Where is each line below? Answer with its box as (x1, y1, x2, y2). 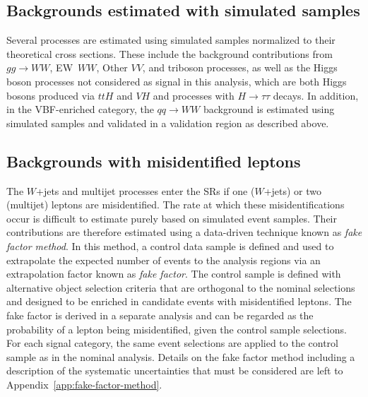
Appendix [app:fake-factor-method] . (6, 377, 162, 391)
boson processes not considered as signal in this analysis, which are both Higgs (6, 73, 347, 88)
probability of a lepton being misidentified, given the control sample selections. (6, 321, 347, 336)
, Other (96, 60, 128, 75)
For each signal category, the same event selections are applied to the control (6, 336, 338, 350)
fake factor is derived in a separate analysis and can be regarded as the (6, 307, 314, 322)
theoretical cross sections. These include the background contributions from (6, 46, 333, 61)
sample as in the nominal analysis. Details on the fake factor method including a (6, 349, 355, 364)
